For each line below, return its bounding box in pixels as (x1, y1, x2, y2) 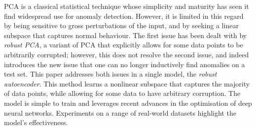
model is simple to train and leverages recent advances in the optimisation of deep (4, 97, 252, 108)
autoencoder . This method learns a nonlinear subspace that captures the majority (4, 78, 250, 88)
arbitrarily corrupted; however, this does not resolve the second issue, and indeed (4, 49, 249, 59)
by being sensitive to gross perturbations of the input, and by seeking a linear (4, 20, 239, 31)
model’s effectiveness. (4, 117, 68, 128)
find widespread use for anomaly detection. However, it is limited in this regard (4, 10, 244, 21)
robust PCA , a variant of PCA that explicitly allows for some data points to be (4, 40, 243, 50)
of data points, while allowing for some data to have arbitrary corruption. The (4, 88, 241, 98)
